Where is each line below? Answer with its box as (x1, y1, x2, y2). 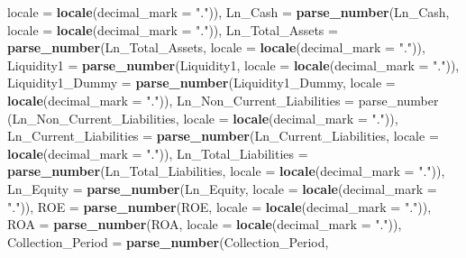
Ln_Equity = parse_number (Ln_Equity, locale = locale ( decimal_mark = (7, 179, 437, 198)
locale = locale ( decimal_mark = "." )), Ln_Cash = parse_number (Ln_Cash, (7, 3, 450, 21)
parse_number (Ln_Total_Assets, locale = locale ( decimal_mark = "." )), (7, 38, 425, 57)
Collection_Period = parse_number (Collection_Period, (7, 232, 329, 251)
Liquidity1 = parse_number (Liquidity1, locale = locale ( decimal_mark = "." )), (7, 55, 460, 74)
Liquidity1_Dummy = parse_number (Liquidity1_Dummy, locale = (7, 73, 396, 92)
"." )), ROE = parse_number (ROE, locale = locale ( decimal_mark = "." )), (7, 197, 432, 216)
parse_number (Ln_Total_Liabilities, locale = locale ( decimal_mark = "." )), (7, 161, 445, 180)
